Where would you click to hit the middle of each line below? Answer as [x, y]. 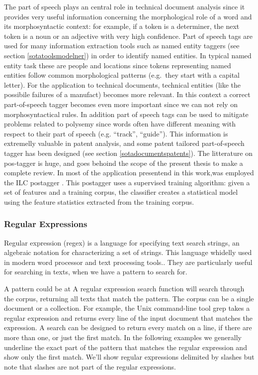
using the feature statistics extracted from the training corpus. [99, 201]
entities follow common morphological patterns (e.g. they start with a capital [122, 75]
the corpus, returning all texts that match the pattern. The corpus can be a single [129, 298]
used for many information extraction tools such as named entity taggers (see [122, 46]
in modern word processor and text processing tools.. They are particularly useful [128, 262]
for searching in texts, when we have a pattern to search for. [96, 272]
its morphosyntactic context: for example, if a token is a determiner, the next [122, 26]
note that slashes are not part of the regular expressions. [90, 366]
